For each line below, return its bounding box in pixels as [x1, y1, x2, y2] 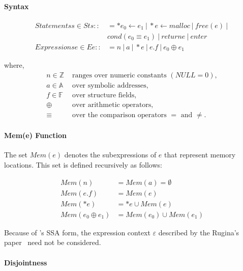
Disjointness [4, 257, 47, 267]
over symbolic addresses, [72, 82, 148, 89]
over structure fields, [72, 91, 137, 99]
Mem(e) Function [4, 130, 67, 141]
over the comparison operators [72, 111, 167, 119]
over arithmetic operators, [72, 101, 154, 109]
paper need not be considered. [4, 237, 101, 248]
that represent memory [164, 149, 236, 160]
